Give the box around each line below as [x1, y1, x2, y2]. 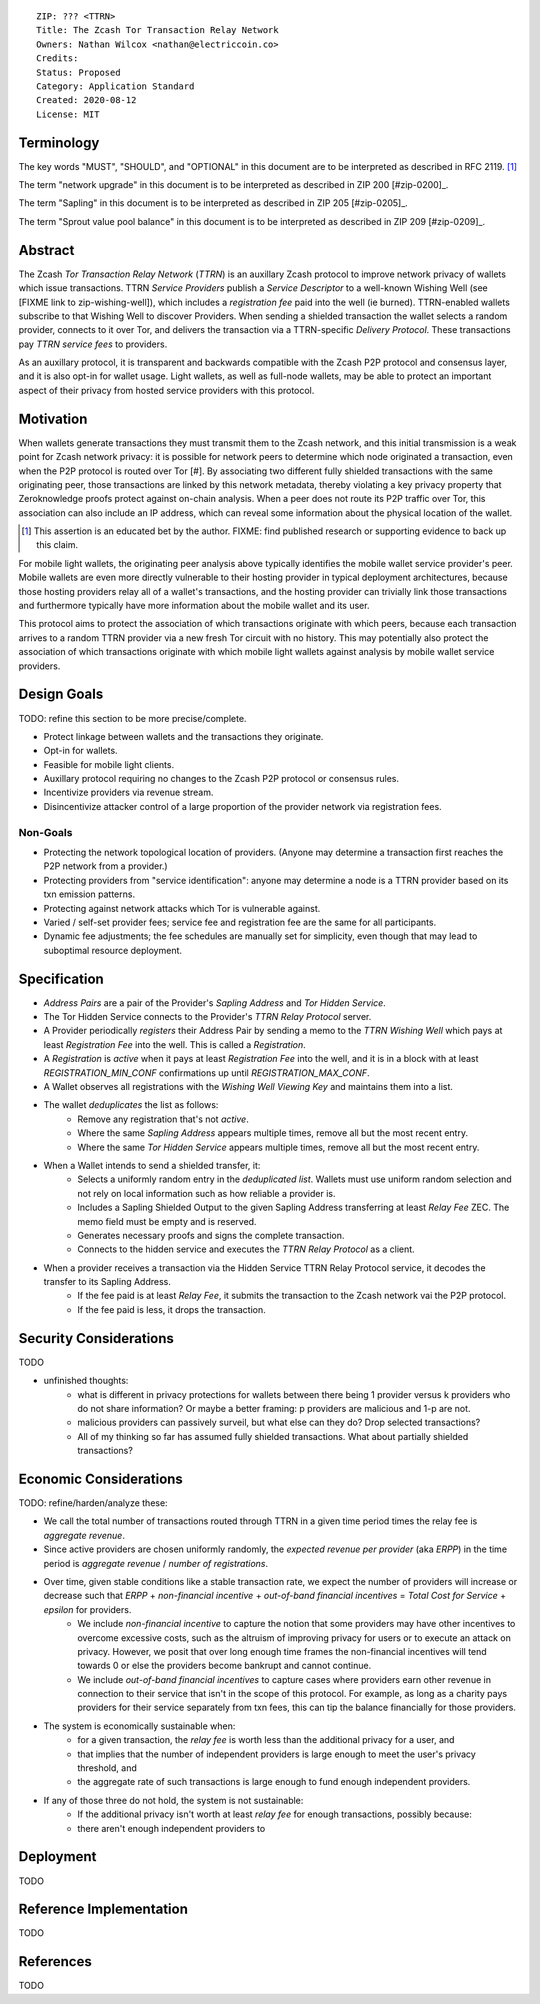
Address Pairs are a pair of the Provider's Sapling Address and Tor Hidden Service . [43, 996, 387, 1009]
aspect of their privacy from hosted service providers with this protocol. [18, 384, 315, 396]
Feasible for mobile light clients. [43, 758, 175, 770]
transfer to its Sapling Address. [43, 1276, 172, 1288]
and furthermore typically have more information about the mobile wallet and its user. [18, 600, 370, 612]
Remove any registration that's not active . [77, 1113, 249, 1125]
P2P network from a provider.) [43, 860, 169, 872]
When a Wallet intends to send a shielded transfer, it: [43, 1159, 261, 1171]
